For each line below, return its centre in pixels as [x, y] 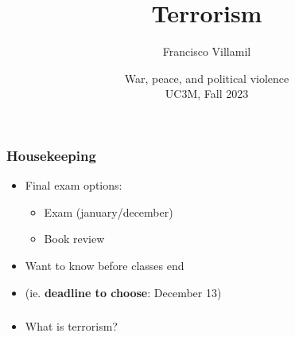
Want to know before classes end [105, 265]
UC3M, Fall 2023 [207, 94]
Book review [74, 239]
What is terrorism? [71, 326]
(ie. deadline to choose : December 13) [123, 292]
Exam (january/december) [109, 212]
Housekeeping [51, 155]
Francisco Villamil [207, 51]
